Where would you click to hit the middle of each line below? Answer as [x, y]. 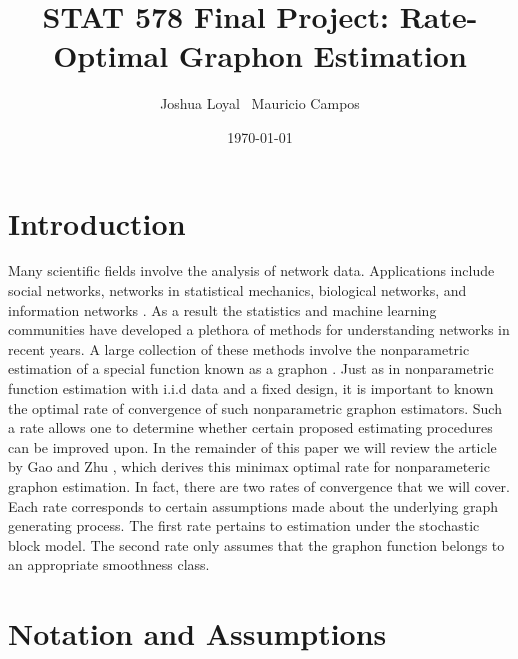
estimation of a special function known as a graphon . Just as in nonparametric [251, 368]
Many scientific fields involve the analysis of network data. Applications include [251, 270]
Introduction [97, 222]
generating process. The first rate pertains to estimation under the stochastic [244, 525]
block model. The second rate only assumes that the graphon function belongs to [256, 544]
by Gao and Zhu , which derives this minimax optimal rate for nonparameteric [249, 466]
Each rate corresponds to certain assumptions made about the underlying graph [253, 505]
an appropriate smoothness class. [109, 564]
